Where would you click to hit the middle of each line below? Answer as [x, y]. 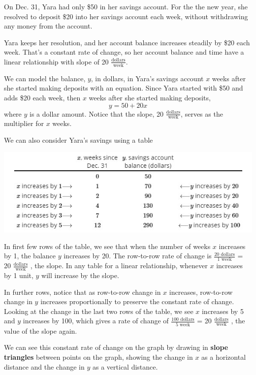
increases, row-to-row [201, 292]
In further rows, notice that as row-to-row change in [82, 292]
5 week [183, 325]
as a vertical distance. [125, 366]
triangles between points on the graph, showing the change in [98, 357]
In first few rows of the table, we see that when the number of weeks [107, 246]
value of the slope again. [41, 330]
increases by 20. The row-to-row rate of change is [138, 256]
